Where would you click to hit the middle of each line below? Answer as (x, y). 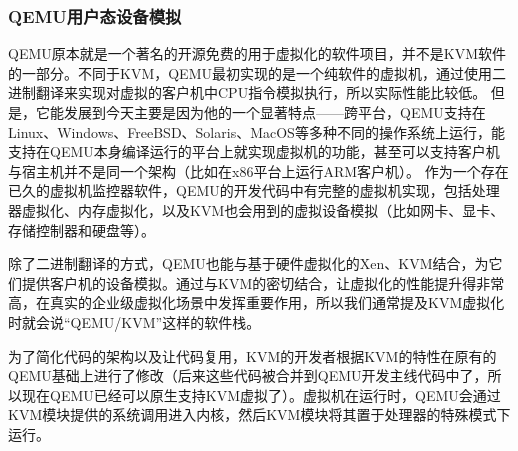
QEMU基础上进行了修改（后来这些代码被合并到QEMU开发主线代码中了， (248, 375)
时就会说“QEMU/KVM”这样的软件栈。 (134, 321)
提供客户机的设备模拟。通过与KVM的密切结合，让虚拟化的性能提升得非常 (263, 282)
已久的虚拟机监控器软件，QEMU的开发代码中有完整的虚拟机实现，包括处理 (254, 190)
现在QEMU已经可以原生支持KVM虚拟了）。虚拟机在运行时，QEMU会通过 (261, 394)
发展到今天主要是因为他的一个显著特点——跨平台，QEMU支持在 (274, 112)
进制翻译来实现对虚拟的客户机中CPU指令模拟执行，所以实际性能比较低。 (247, 92)
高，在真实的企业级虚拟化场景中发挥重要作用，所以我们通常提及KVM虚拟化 (256, 302)
